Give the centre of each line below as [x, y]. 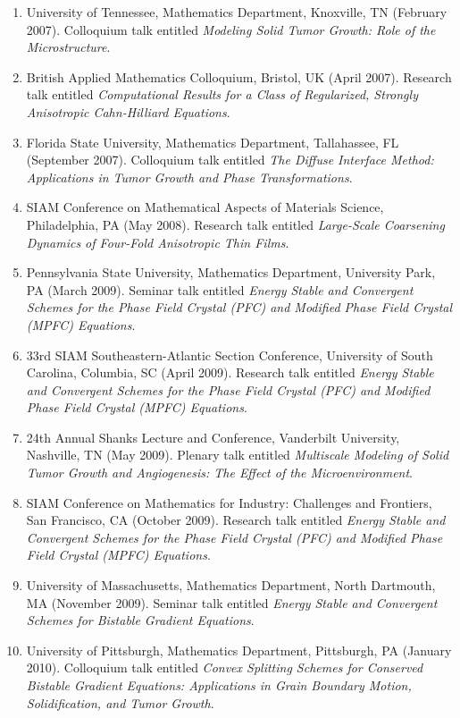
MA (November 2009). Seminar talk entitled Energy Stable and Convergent [232, 602]
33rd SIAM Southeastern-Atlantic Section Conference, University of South [230, 355]
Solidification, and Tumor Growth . [120, 702]
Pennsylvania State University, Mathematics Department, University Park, [231, 272]
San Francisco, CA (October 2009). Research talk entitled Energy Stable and [236, 520]
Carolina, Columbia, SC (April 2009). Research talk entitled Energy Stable [230, 372]
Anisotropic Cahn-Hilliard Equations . [128, 111]
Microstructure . [68, 47]
